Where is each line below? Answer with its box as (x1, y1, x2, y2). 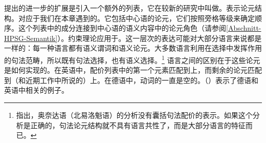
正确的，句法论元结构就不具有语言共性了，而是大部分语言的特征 (30, 119, 246, 130)
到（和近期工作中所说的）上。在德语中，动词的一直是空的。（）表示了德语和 (4, 74, 258, 85)
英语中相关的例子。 (4, 85, 69, 95)
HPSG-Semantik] (4, 32, 58, 43)
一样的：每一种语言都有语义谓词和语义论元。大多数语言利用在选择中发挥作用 (4, 43, 262, 53)
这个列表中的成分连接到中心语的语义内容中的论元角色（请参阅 (18, 23, 226, 33)
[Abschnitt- (226, 23, 261, 33)
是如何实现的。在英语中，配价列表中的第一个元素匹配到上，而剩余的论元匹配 (4, 65, 262, 75)
